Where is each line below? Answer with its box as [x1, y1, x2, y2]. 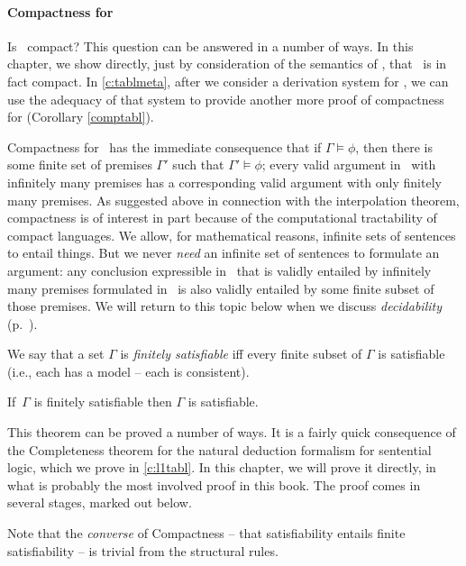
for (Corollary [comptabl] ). [7, 107, 154, 126]
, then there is [355, 137, 434, 156]
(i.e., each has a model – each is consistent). [7, 361, 250, 380]
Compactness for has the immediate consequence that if [7, 137, 322, 156]
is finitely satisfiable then [33, 392, 172, 411]
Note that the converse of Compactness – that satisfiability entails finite [7, 524, 406, 543]
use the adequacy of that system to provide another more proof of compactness [7, 89, 444, 108]
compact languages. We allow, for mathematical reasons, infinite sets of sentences [7, 225, 456, 244]
